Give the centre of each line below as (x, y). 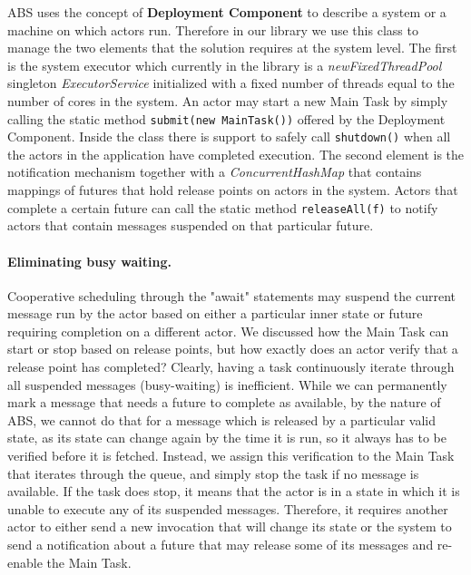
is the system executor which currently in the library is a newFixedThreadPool (225, 65)
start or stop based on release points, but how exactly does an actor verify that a (233, 349)
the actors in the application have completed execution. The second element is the (236, 154)
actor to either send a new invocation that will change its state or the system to (230, 526)
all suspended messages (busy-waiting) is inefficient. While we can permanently (227, 384)
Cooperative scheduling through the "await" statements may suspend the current (232, 295)
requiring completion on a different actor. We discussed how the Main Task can (228, 331)
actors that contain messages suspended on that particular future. (191, 225)
